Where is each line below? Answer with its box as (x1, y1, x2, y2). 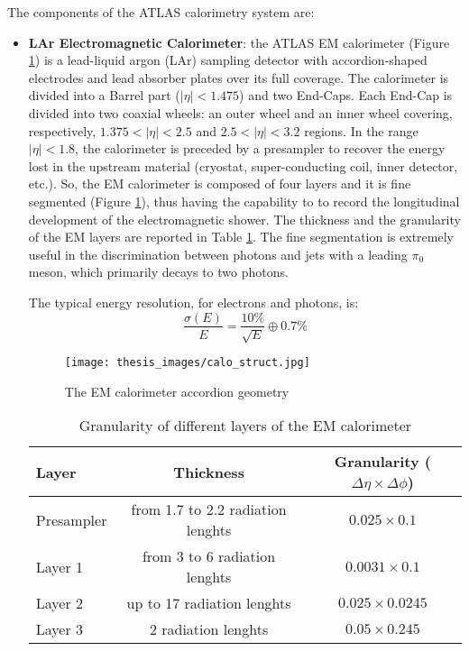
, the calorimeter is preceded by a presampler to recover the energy (75, 139, 446, 158)
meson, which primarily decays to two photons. (28, 262, 289, 281)
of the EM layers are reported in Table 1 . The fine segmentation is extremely (28, 227, 454, 246)
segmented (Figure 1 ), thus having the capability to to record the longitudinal (28, 191, 460, 210)
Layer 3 (35, 619, 84, 640)
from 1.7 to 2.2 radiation (131, 499, 287, 520)
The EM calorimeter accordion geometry (64, 381, 290, 400)
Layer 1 (35, 555, 84, 577)
